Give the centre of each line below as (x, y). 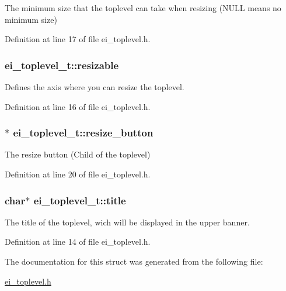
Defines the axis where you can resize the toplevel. (95, 87)
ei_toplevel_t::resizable (62, 65)
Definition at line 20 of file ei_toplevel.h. (78, 174)
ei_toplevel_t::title (80, 200)
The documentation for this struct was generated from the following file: (134, 261)
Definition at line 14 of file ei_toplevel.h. (78, 242)
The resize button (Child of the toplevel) (78, 154)
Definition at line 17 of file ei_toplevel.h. (78, 39)
